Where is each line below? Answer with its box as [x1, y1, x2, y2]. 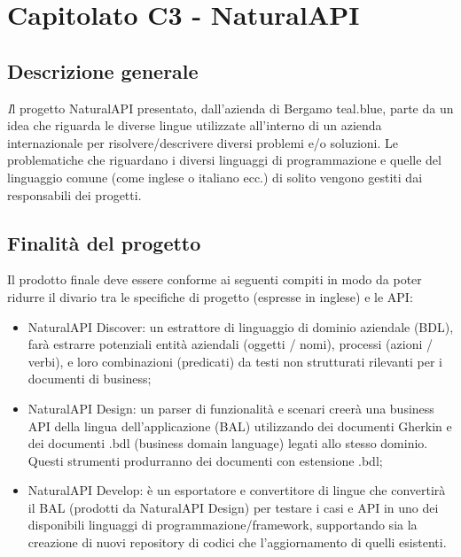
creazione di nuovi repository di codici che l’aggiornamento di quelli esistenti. [27, 533, 447, 552]
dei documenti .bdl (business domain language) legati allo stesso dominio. [27, 434, 428, 453]
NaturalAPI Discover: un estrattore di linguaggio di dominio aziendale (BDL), [27, 317, 454, 336]
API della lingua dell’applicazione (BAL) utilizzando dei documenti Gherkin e [27, 416, 452, 435]
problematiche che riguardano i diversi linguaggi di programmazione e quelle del [7, 151, 441, 169]
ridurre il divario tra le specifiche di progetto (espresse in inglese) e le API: [7, 287, 413, 306]
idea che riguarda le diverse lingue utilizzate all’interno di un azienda [7, 116, 382, 135]
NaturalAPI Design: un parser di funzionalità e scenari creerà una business [27, 398, 434, 417]
